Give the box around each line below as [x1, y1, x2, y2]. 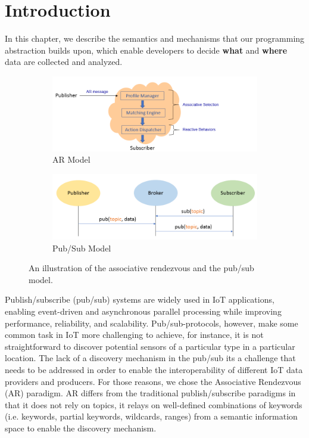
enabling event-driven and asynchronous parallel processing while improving [5, 305, 282, 318]
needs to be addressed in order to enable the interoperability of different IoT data [5, 364, 303, 376]
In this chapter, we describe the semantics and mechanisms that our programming [5, 32, 305, 45]
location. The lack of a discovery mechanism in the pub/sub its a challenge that [5, 352, 296, 364]
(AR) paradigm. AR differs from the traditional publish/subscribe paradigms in [5, 387, 296, 399]
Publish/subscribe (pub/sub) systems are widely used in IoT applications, [5, 293, 274, 306]
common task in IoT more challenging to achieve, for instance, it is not [5, 328, 264, 341]
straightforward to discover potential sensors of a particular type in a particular [5, 340, 295, 352]
